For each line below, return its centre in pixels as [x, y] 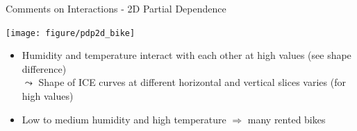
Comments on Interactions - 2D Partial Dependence [116, 8]
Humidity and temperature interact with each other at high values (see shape [186, 55]
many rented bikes [287, 119]
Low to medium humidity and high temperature [124, 119]
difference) [44, 68]
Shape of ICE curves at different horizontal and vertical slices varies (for [192, 82]
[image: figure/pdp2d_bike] [70, 33]
